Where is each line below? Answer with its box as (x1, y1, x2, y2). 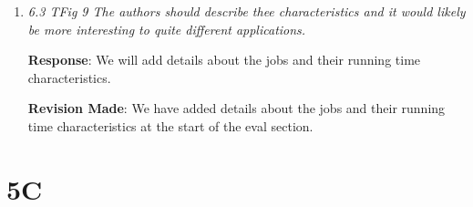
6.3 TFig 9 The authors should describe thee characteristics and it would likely (27, 2, 466, 20)
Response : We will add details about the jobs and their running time (27, 50, 421, 69)
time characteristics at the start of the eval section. (27, 116, 314, 135)
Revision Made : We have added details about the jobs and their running (27, 98, 446, 118)
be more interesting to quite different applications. (27, 19, 306, 38)
